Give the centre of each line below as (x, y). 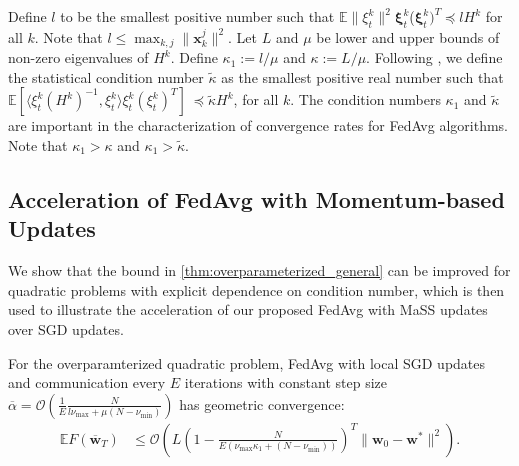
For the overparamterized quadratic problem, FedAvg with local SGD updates (247, 362)
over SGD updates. (66, 329)
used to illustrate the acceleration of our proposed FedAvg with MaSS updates (248, 309)
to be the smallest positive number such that (197, 16)
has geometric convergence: (262, 403)
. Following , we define (434, 57)
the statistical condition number (106, 76)
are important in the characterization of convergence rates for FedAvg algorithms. (258, 125)
